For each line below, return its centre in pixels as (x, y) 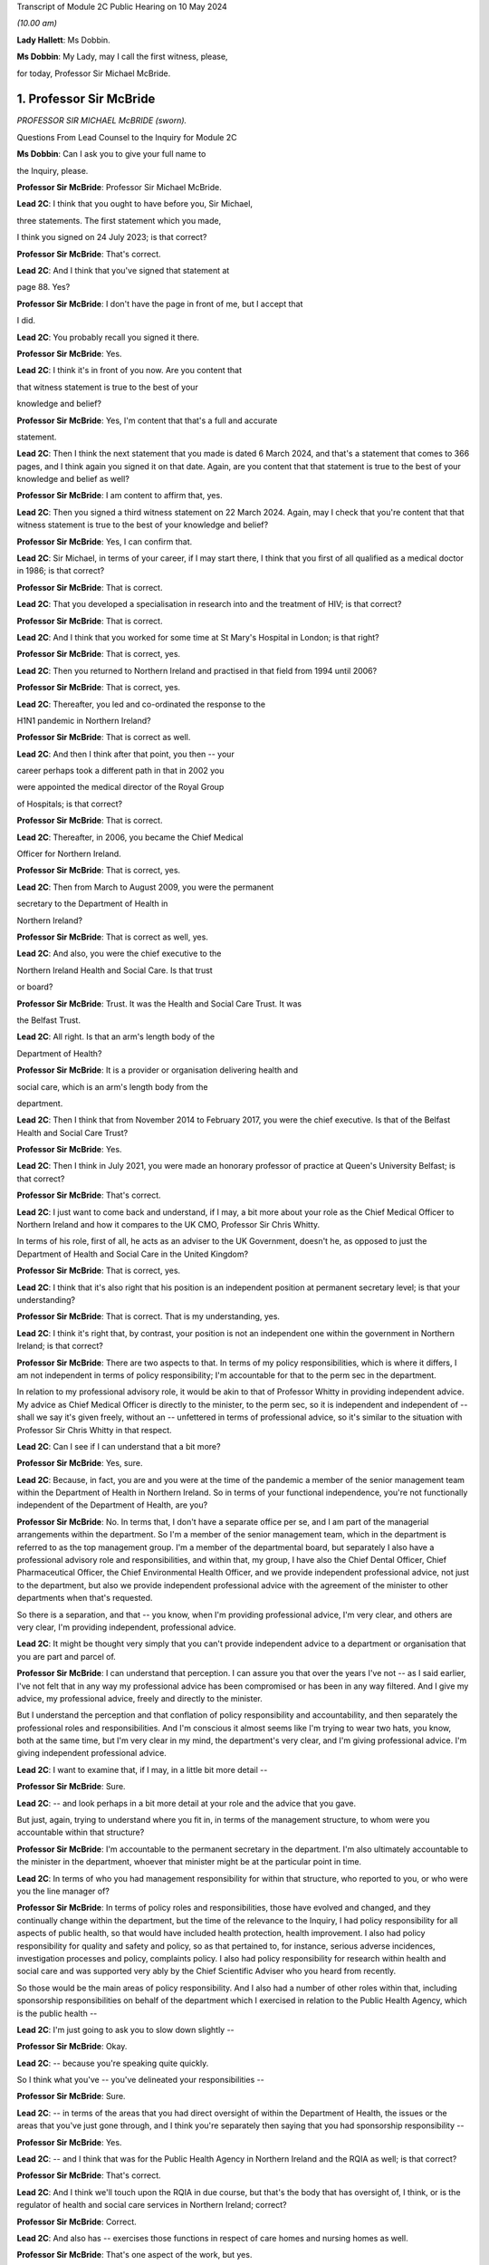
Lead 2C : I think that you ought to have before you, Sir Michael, (135, 204)
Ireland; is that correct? (60, 1346)
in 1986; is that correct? (61, 571)
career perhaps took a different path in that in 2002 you (120, 771)
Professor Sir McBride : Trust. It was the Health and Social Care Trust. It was (159, 1003)
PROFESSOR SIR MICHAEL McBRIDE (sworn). (102, 120)
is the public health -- (57, 2013)
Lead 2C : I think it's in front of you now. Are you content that (129, 371)
